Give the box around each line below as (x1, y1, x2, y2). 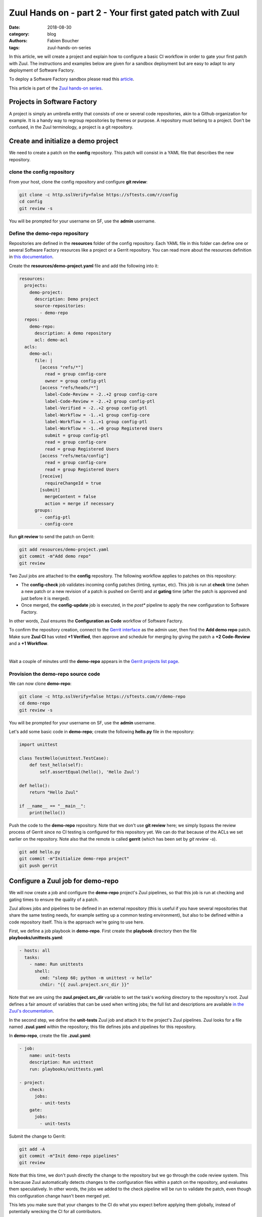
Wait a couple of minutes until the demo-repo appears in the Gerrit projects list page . (9, 658, 180, 664)
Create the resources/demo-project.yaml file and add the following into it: (9, 263, 159, 269)
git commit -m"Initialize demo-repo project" (19, 856, 130, 862)
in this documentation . (9, 254, 54, 260)
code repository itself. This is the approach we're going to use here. (9, 919, 145, 925)
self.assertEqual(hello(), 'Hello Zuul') (39, 769, 140, 774)
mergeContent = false (44, 494, 97, 499)
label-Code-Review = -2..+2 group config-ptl (44, 398, 155, 404)
